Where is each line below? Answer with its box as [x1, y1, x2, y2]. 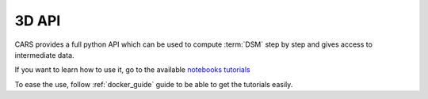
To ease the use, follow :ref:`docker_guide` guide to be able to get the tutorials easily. [14, 79, 293, 89]
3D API [14, 12, 61, 29]
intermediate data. [14, 50, 75, 59]
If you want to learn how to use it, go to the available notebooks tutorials [14, 65, 250, 74]
